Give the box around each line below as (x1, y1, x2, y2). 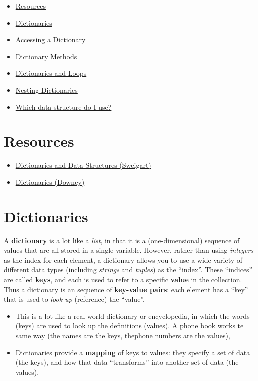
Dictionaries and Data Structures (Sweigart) (15, 160, 151, 170)
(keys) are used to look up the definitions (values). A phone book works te (15, 320, 244, 331)
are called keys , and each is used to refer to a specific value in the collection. (4, 274, 242, 284)
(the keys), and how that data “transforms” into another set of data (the (15, 357, 239, 367)
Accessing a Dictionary (15, 34, 86, 45)
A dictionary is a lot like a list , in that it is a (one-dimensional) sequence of (4, 235, 240, 245)
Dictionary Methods (15, 51, 77, 61)
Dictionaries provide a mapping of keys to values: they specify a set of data (15, 347, 250, 357)
